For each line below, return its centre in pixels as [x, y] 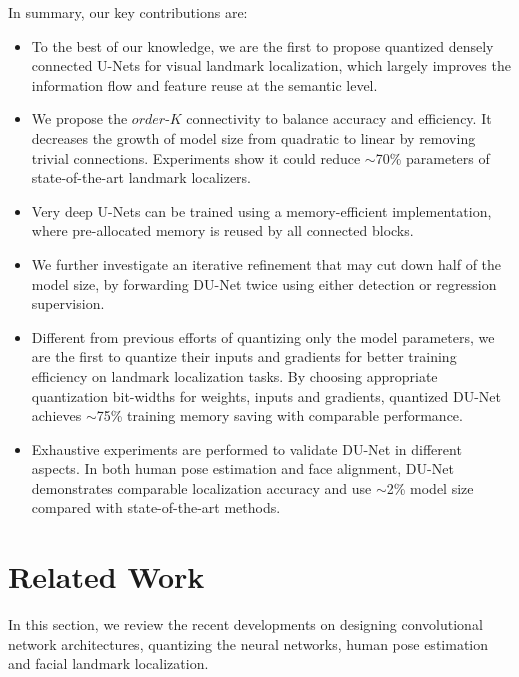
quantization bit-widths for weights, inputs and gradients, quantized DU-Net [266, 395]
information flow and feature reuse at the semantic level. [204, 84]
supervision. [68, 303]
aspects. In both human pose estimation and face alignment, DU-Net [242, 468]
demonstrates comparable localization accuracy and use [201, 487]
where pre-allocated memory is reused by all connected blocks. [222, 230]
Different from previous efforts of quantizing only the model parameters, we [263, 336]
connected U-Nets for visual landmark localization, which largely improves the [271, 65]
